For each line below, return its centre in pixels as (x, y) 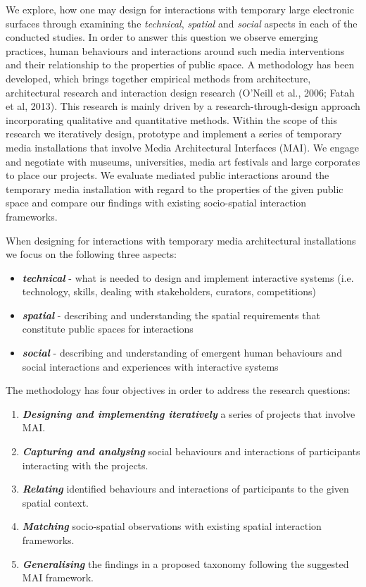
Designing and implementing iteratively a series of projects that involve (189, 413)
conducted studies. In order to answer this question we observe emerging (162, 37)
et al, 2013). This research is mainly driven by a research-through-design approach (183, 106)
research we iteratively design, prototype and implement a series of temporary (174, 134)
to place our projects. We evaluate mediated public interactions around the (168, 175)
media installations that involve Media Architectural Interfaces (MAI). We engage (183, 147)
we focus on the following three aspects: (91, 254)
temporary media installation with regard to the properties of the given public (175, 189)
